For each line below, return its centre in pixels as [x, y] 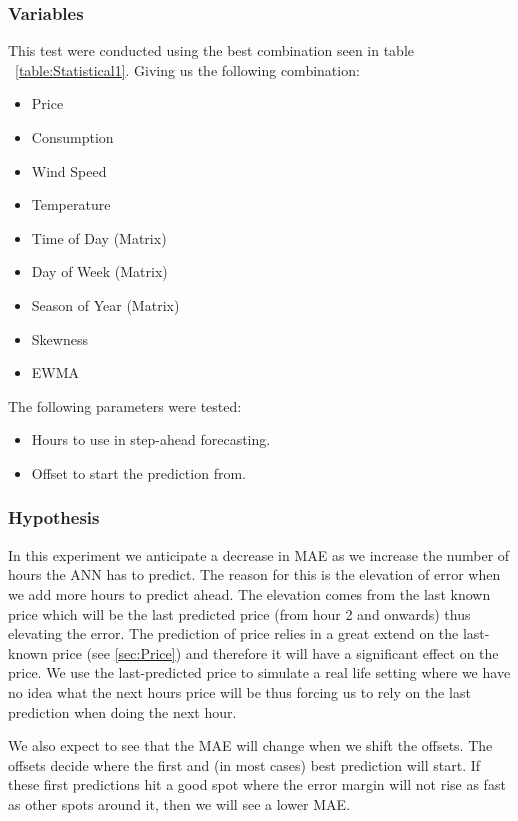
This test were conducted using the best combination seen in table [211, 50]
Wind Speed [69, 170]
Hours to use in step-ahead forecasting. [151, 439]
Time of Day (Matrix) [99, 237]
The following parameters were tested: [125, 405]
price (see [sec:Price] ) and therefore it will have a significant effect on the [275, 652]
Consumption [72, 137]
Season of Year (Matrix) [105, 304]
